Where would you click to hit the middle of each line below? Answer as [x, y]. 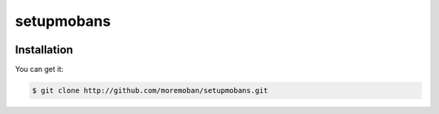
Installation [44, 50]
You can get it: [39, 70]
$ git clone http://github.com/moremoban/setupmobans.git [150, 91]
